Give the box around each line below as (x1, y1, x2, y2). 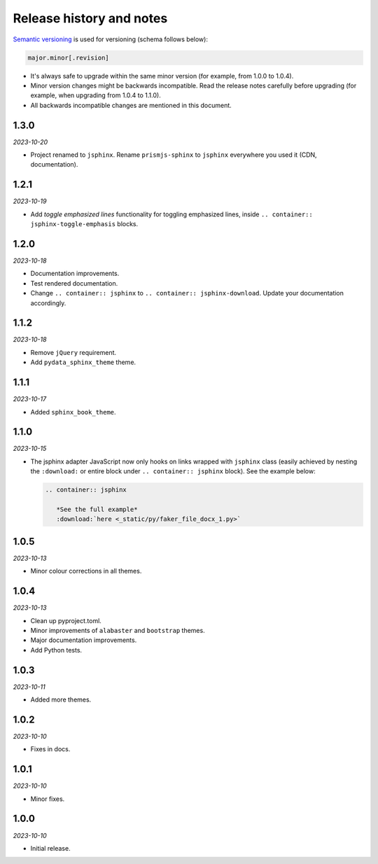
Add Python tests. (30, 646, 83, 654)
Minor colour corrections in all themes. (30, 567, 142, 576)
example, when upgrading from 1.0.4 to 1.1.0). (30, 91, 161, 99)
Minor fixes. (30, 795, 65, 803)
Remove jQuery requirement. (30, 348, 117, 356)
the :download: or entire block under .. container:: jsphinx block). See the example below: (30, 467, 316, 475)
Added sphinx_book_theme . (30, 407, 116, 416)
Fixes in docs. (30, 745, 71, 753)
